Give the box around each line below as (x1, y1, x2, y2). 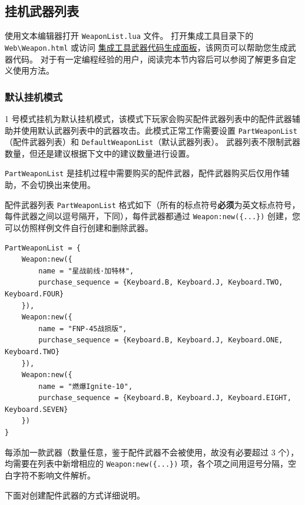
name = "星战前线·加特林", (38, 266, 134, 275)
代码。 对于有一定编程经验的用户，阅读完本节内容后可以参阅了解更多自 (12, 52, 288, 65)
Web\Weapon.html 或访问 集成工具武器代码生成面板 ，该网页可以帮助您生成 (5, 41, 288, 53)
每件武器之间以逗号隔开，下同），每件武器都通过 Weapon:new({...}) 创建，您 (5, 210, 301, 222)
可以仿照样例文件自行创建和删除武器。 (5, 221, 153, 233)
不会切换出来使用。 (21, 179, 95, 191)
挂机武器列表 (5, 2, 79, 20)
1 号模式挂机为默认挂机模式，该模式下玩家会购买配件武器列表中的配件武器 (5, 112, 292, 124)
